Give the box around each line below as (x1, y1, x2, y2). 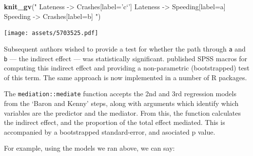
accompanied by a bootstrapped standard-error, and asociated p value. (4, 126, 215, 137)
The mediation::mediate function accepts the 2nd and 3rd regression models (4, 88, 236, 99)
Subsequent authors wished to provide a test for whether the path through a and (4, 43, 246, 53)
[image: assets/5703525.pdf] (4, 30, 98, 37)
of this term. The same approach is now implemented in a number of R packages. (4, 72, 247, 82)
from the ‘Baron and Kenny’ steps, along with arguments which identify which (4, 98, 239, 108)
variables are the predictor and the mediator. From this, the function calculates (4, 107, 241, 118)
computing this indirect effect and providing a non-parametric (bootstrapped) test (4, 63, 250, 73)
